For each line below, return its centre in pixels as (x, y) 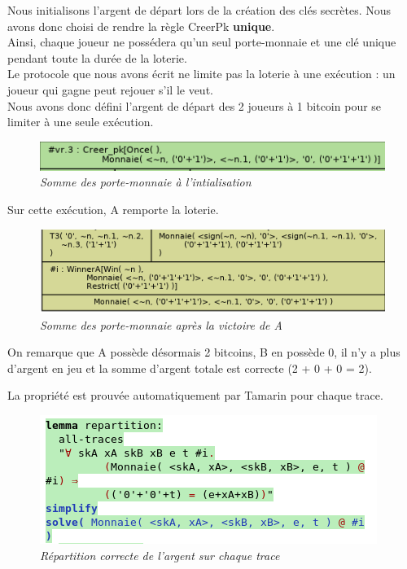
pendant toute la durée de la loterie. (97, 57)
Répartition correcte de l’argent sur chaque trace (160, 555)
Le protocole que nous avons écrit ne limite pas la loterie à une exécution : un (201, 74)
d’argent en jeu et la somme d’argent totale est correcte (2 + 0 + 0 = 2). (190, 368)
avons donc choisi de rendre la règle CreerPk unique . (141, 26)
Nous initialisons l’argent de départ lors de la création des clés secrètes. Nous (199, 10)
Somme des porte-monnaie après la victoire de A (161, 324)
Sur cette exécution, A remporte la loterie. (113, 210)
